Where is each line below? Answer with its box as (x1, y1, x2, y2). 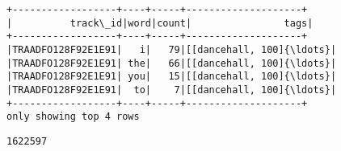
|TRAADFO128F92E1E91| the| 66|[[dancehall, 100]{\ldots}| (6, 57, 337, 69)
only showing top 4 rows (6, 111, 140, 123)
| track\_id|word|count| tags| (6, 17, 314, 29)
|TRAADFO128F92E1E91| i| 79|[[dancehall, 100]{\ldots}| (6, 43, 337, 55)
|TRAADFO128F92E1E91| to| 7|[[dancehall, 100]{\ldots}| (6, 84, 337, 96)
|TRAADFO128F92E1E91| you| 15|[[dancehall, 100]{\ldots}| (6, 71, 337, 83)
